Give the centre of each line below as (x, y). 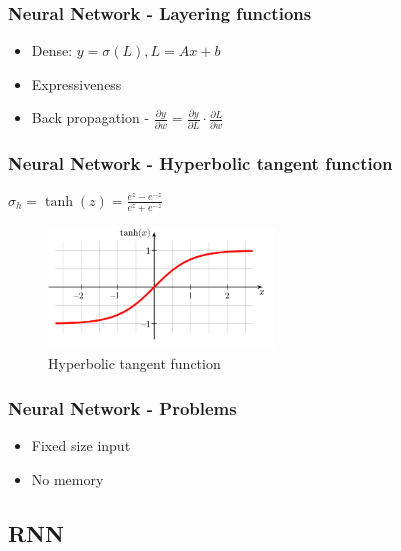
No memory (67, 478)
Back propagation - (90, 117)
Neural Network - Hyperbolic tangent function (200, 162)
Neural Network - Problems (122, 407)
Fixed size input (81, 445)
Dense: (52, 50)
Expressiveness (76, 83)
